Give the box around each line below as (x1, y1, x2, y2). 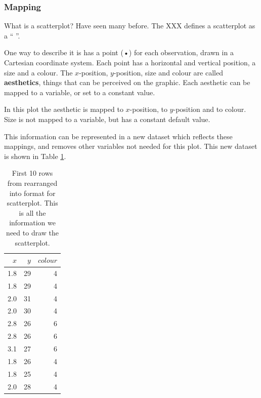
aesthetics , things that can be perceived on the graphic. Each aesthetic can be (4, 77, 250, 88)
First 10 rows (12, 168, 53, 178)
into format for (9, 187, 56, 198)
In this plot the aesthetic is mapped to (4, 104, 123, 114)
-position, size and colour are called (113, 67, 223, 77)
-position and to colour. (173, 104, 246, 114)
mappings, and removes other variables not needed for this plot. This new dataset (4, 141, 257, 151)
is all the (19, 207, 46, 218)
